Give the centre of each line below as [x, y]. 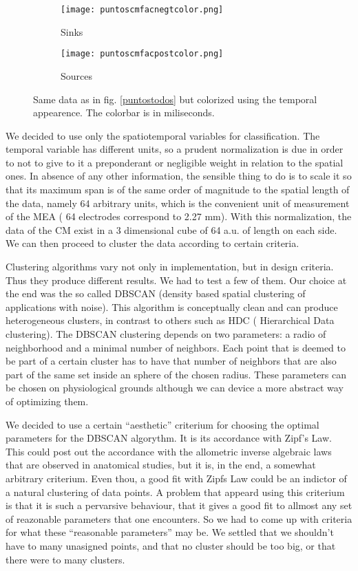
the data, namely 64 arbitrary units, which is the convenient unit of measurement [178, 203]
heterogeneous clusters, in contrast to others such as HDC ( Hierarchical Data [170, 320]
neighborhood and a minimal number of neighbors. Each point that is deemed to [176, 347]
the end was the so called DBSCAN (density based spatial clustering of [156, 293]
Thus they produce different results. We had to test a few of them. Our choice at [176, 280]
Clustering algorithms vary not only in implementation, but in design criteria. [170, 267]
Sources [77, 75]
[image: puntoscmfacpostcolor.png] [142, 54]
